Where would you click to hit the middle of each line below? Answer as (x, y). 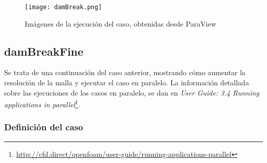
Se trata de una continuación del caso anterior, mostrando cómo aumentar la (125, 72)
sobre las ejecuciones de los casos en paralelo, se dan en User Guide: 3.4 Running (132, 92)
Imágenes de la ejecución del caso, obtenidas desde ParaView (121, 23)
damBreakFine (44, 51)
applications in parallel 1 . (42, 103)
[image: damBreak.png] (63, 7)
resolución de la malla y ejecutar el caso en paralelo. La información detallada (127, 83)
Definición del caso (44, 127)
